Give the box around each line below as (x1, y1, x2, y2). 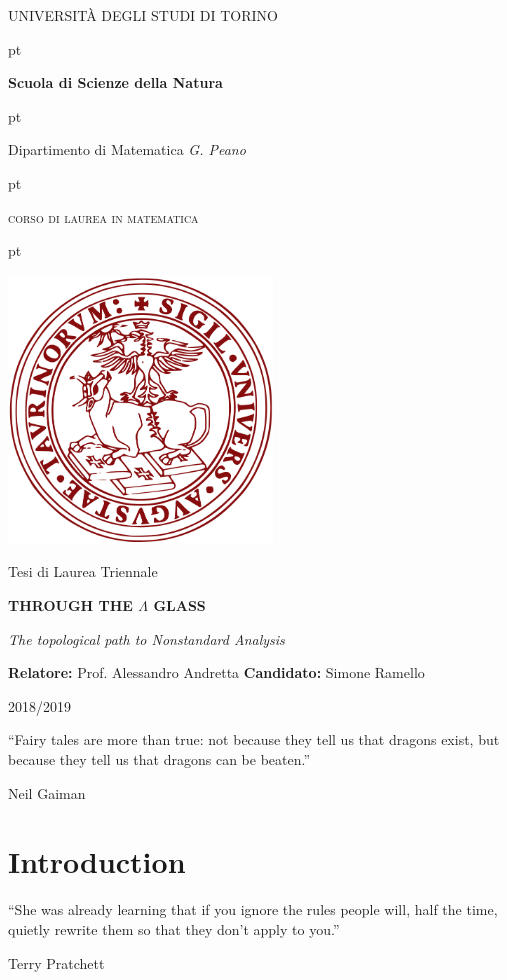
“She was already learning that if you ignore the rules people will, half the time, (8, 899, 498, 920)
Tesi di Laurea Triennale (8, 561, 158, 582)
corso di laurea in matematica (8, 206, 199, 227)
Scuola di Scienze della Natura (8, 72, 223, 93)
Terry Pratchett (8, 952, 105, 973)
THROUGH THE (8, 595, 133, 616)
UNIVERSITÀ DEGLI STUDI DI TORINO (8, 5, 278, 25)
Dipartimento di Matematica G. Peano (8, 139, 246, 160)
